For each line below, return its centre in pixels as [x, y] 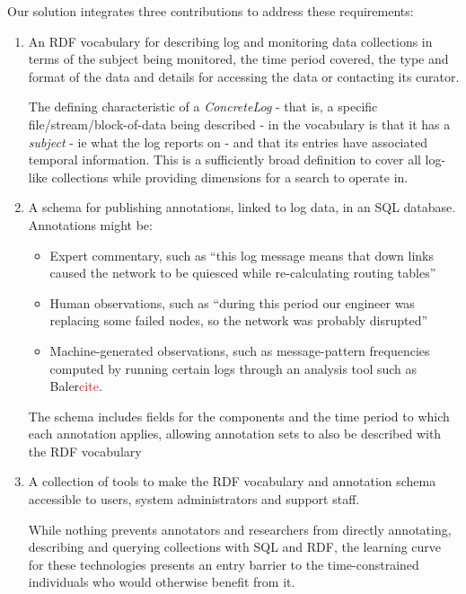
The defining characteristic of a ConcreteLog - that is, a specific [203, 106]
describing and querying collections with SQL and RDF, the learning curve [235, 547]
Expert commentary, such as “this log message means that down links [242, 255]
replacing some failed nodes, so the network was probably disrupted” [239, 320]
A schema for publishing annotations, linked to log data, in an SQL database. [242, 207]
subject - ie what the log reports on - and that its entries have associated [228, 142]
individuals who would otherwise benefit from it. [162, 582]
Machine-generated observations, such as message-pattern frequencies [240, 350]
